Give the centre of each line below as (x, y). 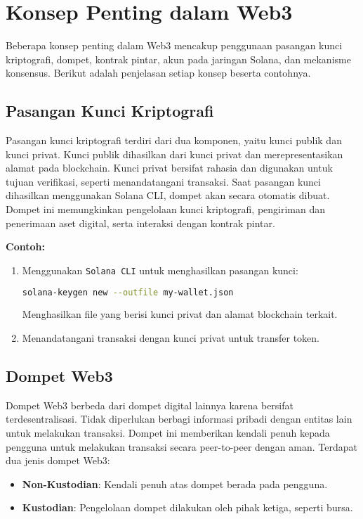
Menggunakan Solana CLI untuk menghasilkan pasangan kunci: (160, 270)
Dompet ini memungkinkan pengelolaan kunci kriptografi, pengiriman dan (166, 209)
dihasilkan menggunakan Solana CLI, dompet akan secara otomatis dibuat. (168, 195)
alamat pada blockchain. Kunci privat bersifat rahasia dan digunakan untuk (169, 168)
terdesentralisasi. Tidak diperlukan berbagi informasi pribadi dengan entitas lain (179, 419)
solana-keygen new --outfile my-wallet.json (128, 292)
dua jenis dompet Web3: (58, 460)
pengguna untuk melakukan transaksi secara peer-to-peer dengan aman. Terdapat (181, 446)
